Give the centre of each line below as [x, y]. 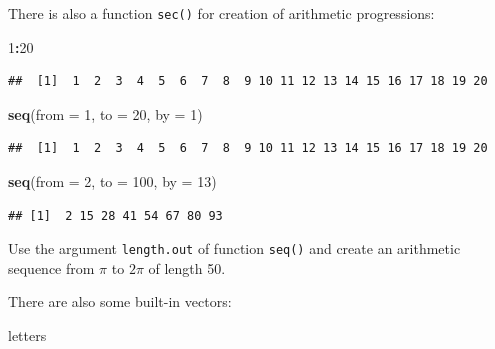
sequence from [51, 267]
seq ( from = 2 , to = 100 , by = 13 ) [112, 181]
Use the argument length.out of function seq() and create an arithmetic [234, 248]
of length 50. [187, 267]
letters [27, 335]
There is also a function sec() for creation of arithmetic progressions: [221, 13]
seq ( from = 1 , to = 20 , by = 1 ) [105, 113]
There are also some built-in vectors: [120, 301]
